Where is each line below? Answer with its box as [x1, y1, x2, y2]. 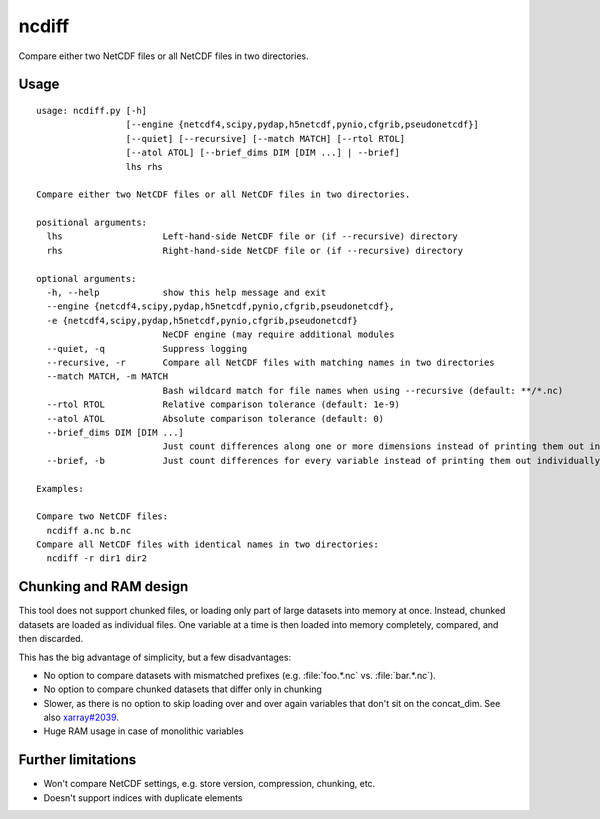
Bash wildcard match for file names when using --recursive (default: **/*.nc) [162, 385, 564, 396]
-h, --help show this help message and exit [46, 287, 327, 299]
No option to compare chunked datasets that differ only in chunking [43, 683, 322, 695]
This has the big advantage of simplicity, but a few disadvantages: [18, 651, 292, 663]
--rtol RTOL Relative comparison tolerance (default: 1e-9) [46, 399, 400, 410]
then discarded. [18, 633, 84, 645]
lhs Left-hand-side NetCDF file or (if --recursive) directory [46, 231, 459, 242]
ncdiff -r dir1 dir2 [46, 553, 148, 564]
